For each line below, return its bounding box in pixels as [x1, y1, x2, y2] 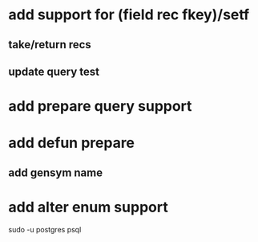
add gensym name [8, 166, 103, 179]
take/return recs [8, 38, 92, 51]
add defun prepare [8, 134, 135, 152]
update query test [8, 64, 100, 78]
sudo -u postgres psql [8, 224, 82, 234]
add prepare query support [8, 97, 192, 116]
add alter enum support [8, 198, 168, 216]
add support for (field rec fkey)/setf [8, 6, 250, 24]
